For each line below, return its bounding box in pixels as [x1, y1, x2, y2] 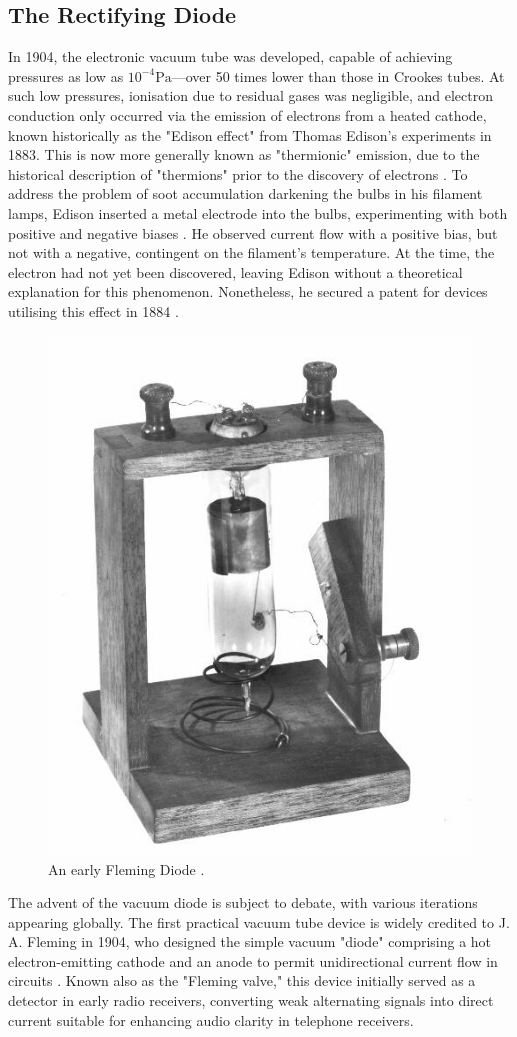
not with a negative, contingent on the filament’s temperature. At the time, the [8, 242, 495, 263]
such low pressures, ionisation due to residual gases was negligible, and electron [8, 85, 493, 106]
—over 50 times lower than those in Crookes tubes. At [171, 65, 505, 86]
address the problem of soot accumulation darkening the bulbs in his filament [8, 183, 483, 204]
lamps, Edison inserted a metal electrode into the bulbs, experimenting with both [8, 202, 508, 223]
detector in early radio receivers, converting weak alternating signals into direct [8, 990, 494, 1011]
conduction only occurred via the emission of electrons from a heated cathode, [8, 104, 487, 125]
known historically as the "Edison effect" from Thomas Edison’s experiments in [8, 124, 492, 145]
